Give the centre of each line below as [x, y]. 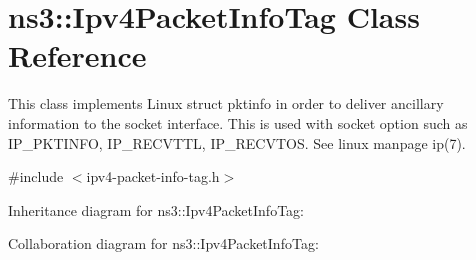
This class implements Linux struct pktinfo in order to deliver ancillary [226, 103]
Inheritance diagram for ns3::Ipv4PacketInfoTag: [156, 209]
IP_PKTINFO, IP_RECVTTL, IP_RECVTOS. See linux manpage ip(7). [237, 142]
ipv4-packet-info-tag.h [153, 176]
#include [36, 176]
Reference [77, 55]
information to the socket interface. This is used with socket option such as [238, 122]
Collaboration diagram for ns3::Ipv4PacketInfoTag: [163, 243]
